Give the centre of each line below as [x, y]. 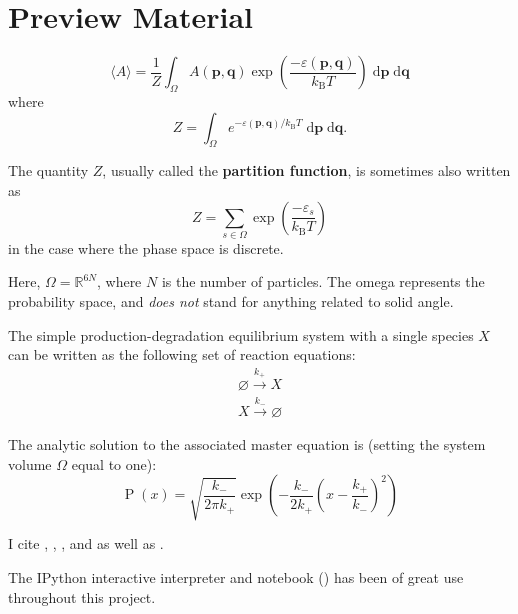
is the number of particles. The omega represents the [323, 281]
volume [30, 463]
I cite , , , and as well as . [86, 543]
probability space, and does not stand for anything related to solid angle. [231, 301]
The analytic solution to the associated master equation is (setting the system [247, 444]
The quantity [48, 170]
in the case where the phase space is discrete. [146, 247]
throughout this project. [82, 596]
